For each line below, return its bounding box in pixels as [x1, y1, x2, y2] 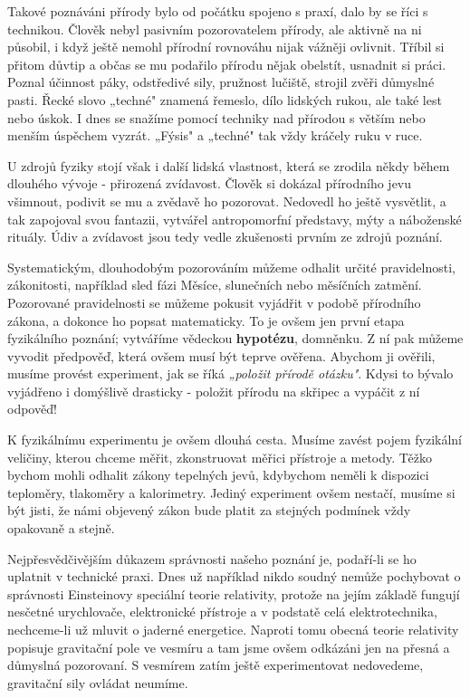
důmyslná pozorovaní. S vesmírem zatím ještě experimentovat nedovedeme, [7, 655, 424, 674]
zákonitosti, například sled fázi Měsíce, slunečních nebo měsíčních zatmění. [7, 275, 422, 294]
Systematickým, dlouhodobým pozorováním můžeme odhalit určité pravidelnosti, [7, 257, 456, 276]
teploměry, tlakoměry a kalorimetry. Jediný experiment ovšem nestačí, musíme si [7, 483, 456, 502]
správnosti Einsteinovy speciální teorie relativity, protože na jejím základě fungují [7, 584, 460, 603]
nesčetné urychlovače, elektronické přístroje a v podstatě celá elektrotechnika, [7, 602, 437, 621]
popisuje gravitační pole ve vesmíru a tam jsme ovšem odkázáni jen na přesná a [7, 637, 450, 656]
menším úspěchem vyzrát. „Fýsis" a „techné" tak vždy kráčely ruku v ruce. [7, 126, 423, 145]
